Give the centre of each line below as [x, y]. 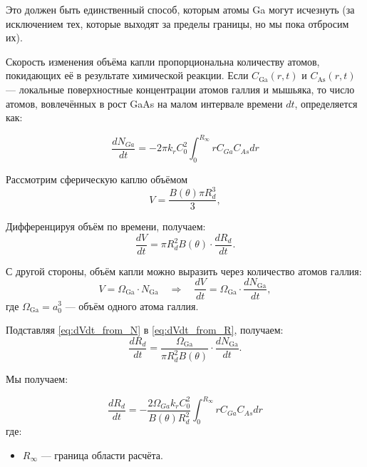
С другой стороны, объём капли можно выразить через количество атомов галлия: [184, 271]
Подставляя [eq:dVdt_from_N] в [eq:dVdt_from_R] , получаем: [145, 330]
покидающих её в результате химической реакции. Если [127, 75]
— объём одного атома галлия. [132, 306]
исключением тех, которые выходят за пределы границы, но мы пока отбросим [177, 23]
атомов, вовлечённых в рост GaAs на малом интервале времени [144, 103]
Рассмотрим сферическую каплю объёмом [97, 179]
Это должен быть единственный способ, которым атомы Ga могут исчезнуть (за [180, 9]
